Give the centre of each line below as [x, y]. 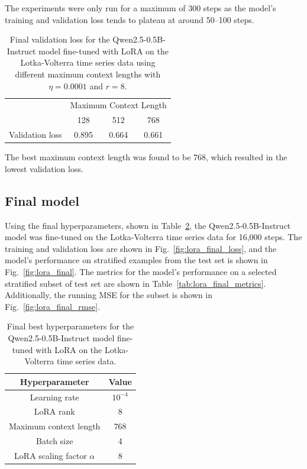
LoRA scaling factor [51, 455]
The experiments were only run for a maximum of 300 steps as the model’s [140, 8]
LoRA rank [54, 411]
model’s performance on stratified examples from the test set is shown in [136, 260]
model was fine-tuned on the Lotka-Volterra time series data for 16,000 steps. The [153, 237]
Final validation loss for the [60, 39]
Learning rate [54, 397]
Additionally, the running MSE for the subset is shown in [109, 295]
